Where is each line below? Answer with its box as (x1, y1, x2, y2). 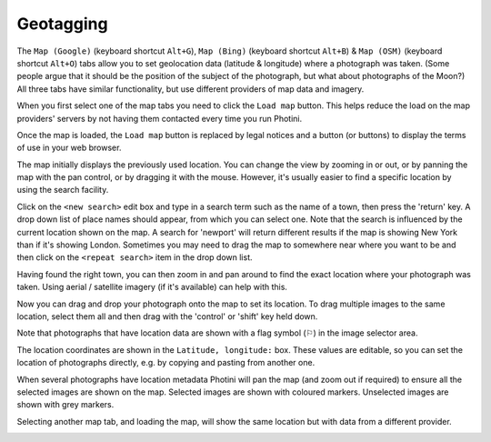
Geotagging (16, 14, 108, 34)
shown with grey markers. (16, 399, 115, 410)
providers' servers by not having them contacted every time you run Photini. (16, 113, 303, 124)
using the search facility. (16, 185, 109, 196)
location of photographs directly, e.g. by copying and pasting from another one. (16, 357, 316, 368)
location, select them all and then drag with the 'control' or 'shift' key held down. (16, 310, 318, 322)
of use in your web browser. (16, 142, 122, 154)
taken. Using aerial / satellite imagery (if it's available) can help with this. (16, 282, 288, 293)
